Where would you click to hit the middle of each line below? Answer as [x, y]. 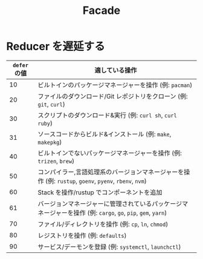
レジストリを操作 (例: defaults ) [82, 235]
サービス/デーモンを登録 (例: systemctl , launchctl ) [109, 247]
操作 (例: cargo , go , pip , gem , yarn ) [120, 212]
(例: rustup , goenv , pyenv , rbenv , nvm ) [96, 181]
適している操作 [116, 70]
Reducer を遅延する [56, 47]
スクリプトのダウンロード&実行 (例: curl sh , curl [107, 115]
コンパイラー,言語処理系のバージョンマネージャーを [111, 172]
